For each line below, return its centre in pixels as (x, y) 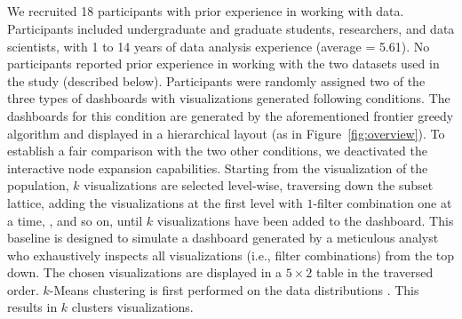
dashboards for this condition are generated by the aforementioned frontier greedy (231, 115)
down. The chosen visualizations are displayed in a (145, 272)
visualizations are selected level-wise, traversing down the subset (259, 185)
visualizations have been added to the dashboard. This (305, 220)
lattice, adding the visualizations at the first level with (155, 202)
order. (23, 289)
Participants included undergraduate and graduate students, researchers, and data (231, 28)
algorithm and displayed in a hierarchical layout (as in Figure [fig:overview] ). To (226, 133)
